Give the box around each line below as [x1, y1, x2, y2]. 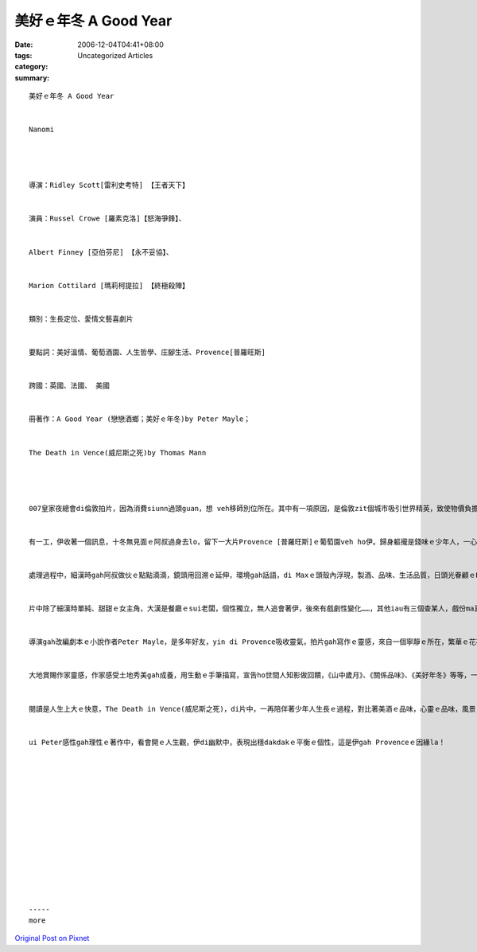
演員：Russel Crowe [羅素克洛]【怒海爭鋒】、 [29, 214, 186, 223]
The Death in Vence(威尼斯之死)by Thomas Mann [29, 448, 207, 457]
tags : [14, 50, 33, 60]
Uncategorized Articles [77, 50, 153, 60]
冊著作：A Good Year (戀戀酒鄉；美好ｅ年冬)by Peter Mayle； [29, 415, 251, 423]
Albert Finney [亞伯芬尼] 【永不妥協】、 [29, 248, 174, 256]
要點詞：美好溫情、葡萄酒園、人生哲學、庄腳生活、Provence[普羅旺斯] [29, 348, 266, 357]
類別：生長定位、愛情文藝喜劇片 [29, 314, 134, 323]
